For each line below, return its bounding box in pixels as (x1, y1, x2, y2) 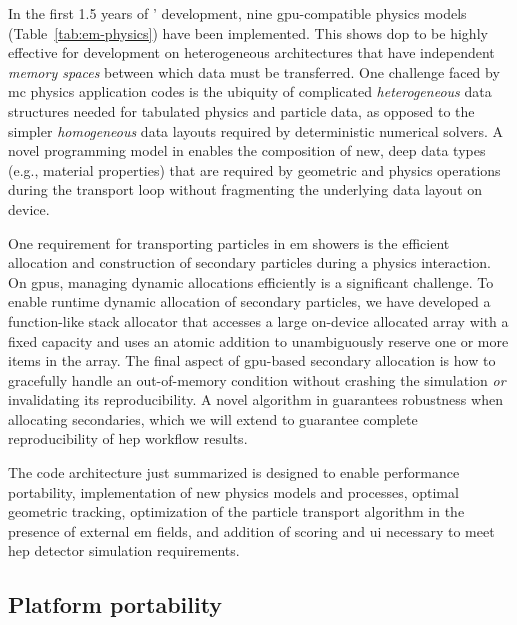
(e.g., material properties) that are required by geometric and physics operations (8, 159, 501, 180)
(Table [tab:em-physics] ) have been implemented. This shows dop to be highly (8, 22, 488, 43)
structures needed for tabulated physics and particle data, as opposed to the (8, 100, 475, 121)
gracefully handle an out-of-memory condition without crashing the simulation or (8, 369, 506, 390)
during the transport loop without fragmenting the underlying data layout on (8, 179, 483, 200)
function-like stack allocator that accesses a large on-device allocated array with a (8, 310, 509, 331)
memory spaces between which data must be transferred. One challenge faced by (8, 61, 500, 82)
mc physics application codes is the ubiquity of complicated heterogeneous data (8, 81, 492, 102)
